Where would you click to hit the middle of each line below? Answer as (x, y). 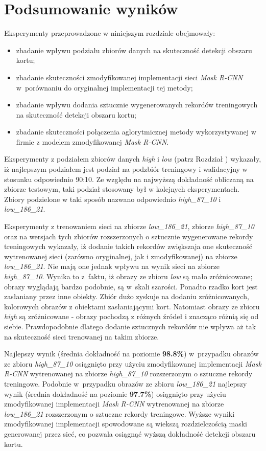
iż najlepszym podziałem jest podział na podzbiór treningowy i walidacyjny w (126, 169)
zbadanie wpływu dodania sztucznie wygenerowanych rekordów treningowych (137, 105)
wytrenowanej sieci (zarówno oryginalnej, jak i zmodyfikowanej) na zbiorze (121, 256)
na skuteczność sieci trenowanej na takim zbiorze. (82, 336)
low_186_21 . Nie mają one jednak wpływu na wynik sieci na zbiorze (112, 266)
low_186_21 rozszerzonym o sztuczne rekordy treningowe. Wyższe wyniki (119, 413)
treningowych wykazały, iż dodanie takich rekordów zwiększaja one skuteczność (128, 246)
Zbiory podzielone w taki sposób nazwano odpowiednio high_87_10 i (113, 199)
